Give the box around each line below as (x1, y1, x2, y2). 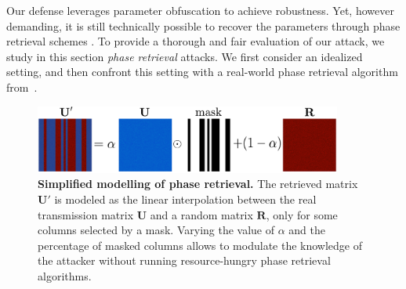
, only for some (266, 206, 338, 222)
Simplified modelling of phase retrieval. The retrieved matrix (38, 175, 358, 192)
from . (6, 78, 38, 95)
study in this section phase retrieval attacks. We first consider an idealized (6, 48, 363, 64)
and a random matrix (150, 206, 253, 222)
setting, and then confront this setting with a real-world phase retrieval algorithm (6, 63, 398, 80)
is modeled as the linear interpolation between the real (54, 191, 317, 208)
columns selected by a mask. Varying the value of (38, 222, 275, 238)
